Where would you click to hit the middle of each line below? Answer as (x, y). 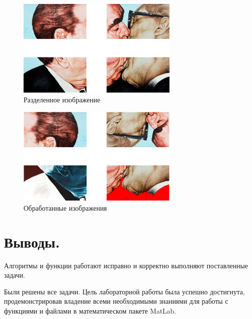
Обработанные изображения (65, 207)
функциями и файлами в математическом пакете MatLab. (90, 311)
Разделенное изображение (62, 100)
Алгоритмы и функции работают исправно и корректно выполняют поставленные (126, 265)
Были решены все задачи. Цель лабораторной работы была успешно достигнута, (125, 291)
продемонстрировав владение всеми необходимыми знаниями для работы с (116, 301)
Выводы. (32, 241)
